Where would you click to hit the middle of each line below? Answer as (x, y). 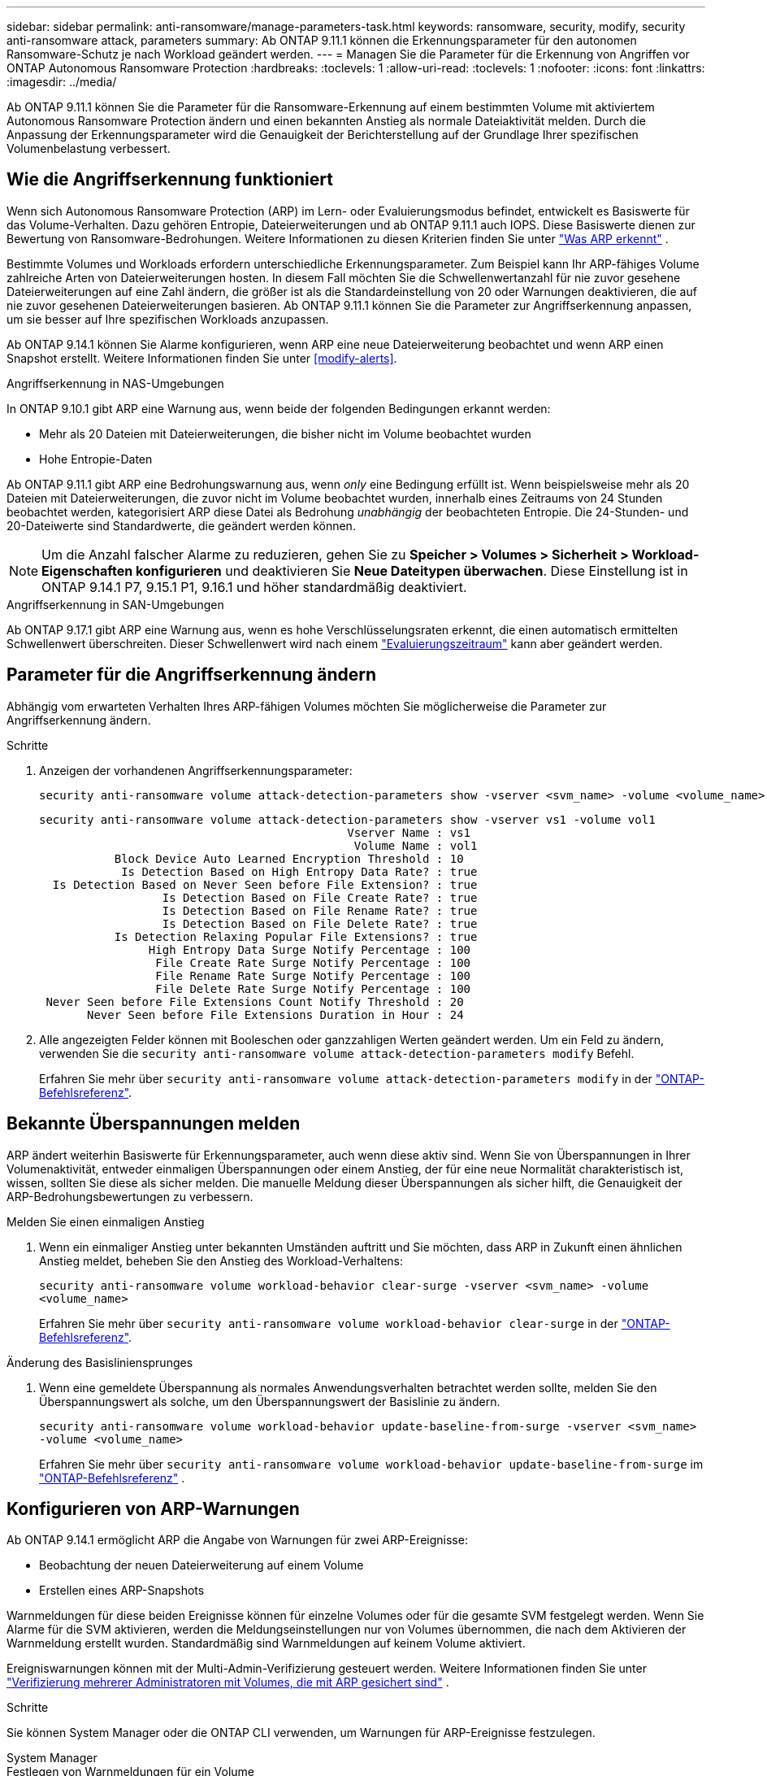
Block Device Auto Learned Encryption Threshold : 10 (289, 858)
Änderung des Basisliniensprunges (100, 1362)
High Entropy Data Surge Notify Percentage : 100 (310, 949)
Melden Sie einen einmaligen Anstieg (106, 1221)
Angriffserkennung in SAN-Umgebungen (115, 604)
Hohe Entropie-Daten (96, 459)
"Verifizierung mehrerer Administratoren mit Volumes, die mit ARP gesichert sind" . (228, 1682)
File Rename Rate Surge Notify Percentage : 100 (313, 975)
